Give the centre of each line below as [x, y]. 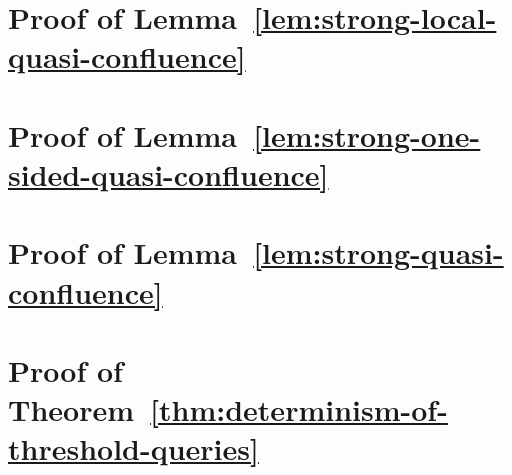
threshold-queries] [133, 448]
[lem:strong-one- [367, 134]
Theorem [71, 409]
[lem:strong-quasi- [378, 252]
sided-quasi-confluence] [168, 173]
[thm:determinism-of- [299, 409]
